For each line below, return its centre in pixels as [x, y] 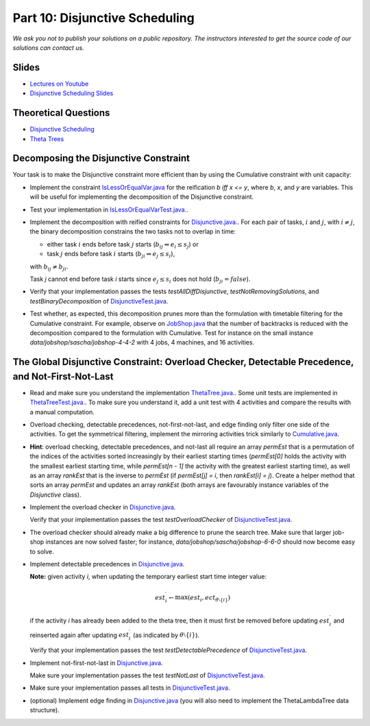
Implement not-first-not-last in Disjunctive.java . [97, 663]
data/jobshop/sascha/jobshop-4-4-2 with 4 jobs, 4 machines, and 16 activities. [142, 342]
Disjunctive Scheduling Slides [72, 93]
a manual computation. [62, 412]
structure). [45, 710]
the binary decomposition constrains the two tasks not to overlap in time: [133, 231]
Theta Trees [47, 139]
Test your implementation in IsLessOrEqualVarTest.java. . [109, 210]
